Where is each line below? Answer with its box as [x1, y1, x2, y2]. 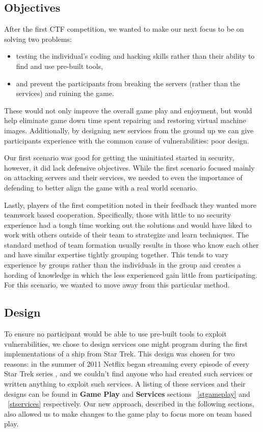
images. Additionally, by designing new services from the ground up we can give [4, 125, 254, 135]
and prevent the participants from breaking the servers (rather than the [16, 78, 241, 88]
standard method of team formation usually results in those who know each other [4, 239, 259, 250]
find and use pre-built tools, [16, 60, 103, 71]
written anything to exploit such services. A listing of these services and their [4, 378, 246, 389]
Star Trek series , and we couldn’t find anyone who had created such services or [4, 368, 253, 379]
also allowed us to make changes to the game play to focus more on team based [4, 408, 252, 419]
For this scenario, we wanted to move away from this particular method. [4, 279, 230, 290]
